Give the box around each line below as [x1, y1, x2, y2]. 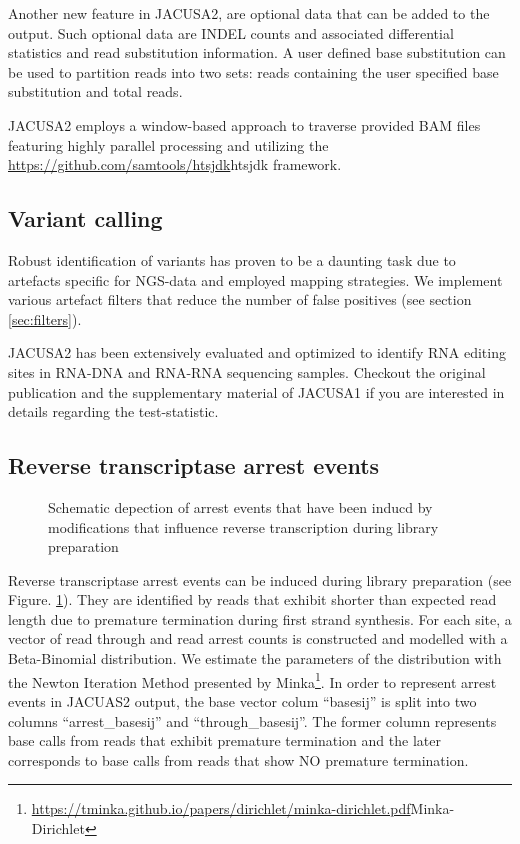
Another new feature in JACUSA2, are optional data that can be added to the [8, 3, 490, 23]
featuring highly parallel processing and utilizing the [8, 134, 329, 155]
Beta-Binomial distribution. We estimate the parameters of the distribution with [8, 648, 502, 669]
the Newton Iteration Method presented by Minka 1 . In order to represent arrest [8, 668, 497, 692]
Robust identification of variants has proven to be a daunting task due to [8, 249, 456, 270]
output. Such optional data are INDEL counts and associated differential [8, 22, 454, 43]
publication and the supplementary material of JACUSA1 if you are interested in [8, 381, 505, 402]
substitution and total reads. [8, 81, 183, 102]
